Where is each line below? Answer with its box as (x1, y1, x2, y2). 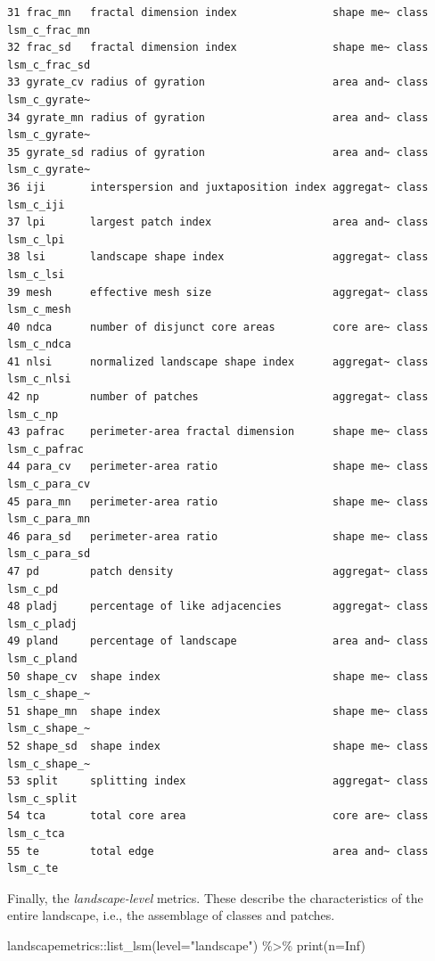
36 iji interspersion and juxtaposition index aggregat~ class (7, 180, 429, 193)
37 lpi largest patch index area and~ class (7, 216, 429, 229)
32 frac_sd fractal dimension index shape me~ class (7, 41, 429, 54)
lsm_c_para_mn (7, 513, 91, 526)
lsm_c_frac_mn (7, 23, 91, 37)
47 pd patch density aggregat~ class (7, 565, 429, 578)
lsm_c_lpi (7, 233, 65, 246)
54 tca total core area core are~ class (7, 809, 429, 823)
